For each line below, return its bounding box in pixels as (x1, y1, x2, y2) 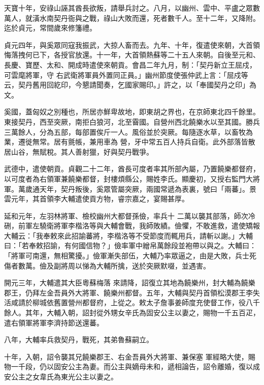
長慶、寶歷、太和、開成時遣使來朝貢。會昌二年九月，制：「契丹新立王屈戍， (4, 59, 256, 70)
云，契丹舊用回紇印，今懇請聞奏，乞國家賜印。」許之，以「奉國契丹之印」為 (4, 79, 256, 90)
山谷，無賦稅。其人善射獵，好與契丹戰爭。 (11, 146, 153, 157)
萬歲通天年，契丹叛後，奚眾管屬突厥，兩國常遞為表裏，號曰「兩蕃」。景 (18, 183, 256, 194)
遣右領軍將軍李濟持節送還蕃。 (4, 317, 104, 328)
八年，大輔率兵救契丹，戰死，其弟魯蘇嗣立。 (4, 334, 153, 345)
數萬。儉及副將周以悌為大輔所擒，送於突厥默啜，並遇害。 (18, 260, 210, 271)
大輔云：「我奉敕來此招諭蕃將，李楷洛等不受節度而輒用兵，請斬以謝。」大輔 (4, 230, 253, 241)
